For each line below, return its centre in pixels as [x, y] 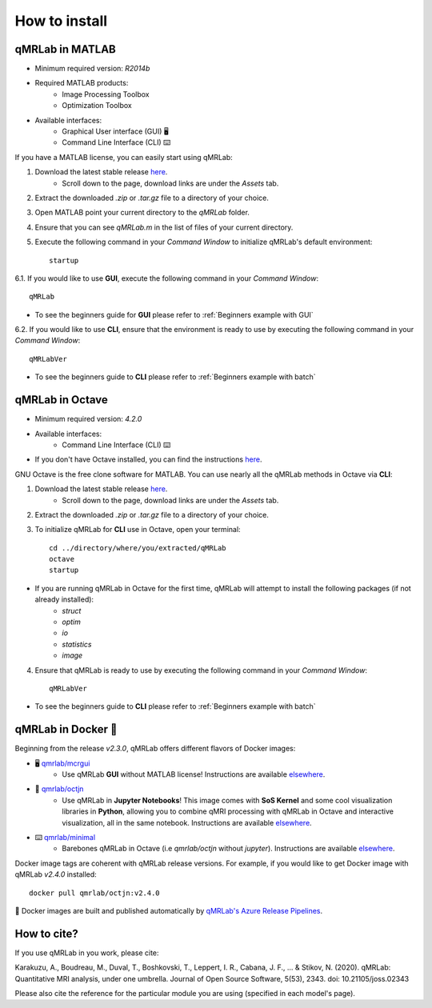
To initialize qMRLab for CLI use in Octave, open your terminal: [138, 530]
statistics [77, 644]
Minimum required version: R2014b [92, 69]
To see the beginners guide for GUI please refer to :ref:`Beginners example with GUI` [174, 314]
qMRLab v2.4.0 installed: [56, 874]
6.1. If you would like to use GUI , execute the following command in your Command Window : [167, 278]
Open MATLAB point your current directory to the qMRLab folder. [142, 213]
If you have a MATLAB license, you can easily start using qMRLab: [124, 157]
